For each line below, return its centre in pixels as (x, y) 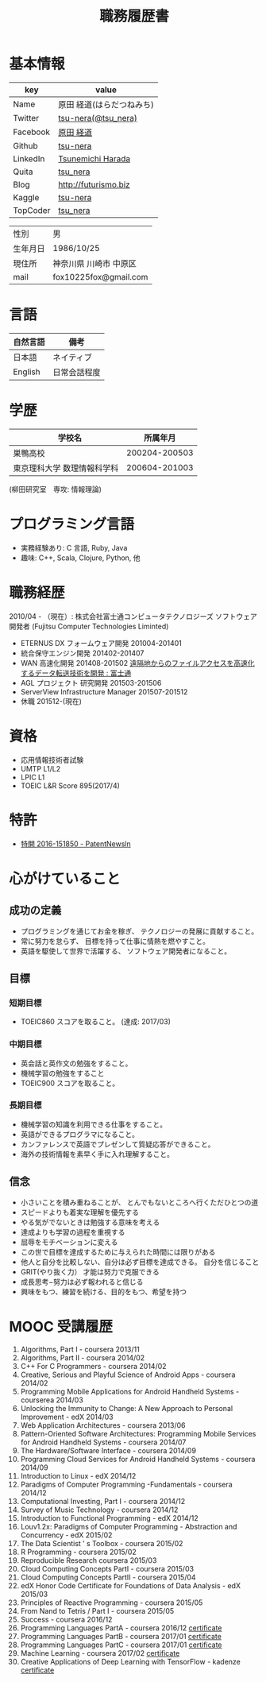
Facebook (32, 132)
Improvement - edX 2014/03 (67, 1417)
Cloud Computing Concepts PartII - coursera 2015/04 (108, 1577)
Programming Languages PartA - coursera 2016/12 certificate (121, 1628)
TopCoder (32, 210)
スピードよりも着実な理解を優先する (80, 1212)
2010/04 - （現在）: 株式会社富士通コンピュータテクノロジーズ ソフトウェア (133, 616)
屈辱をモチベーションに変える (69, 1242)
